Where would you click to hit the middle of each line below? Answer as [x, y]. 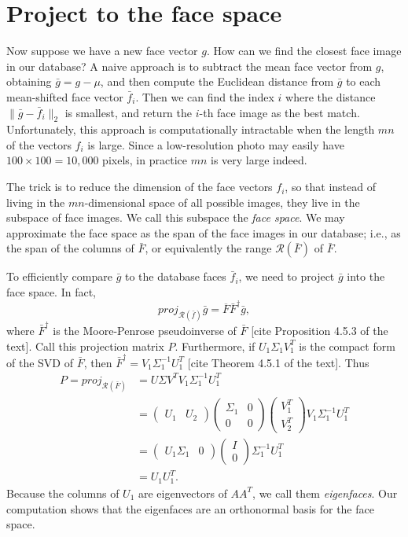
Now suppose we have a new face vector [102, 51]
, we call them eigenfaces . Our [325, 493]
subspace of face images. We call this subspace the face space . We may [176, 217]
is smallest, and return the [129, 112]
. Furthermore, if [215, 346]
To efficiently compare [59, 276]
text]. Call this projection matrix [85, 346]
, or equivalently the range [208, 248]
